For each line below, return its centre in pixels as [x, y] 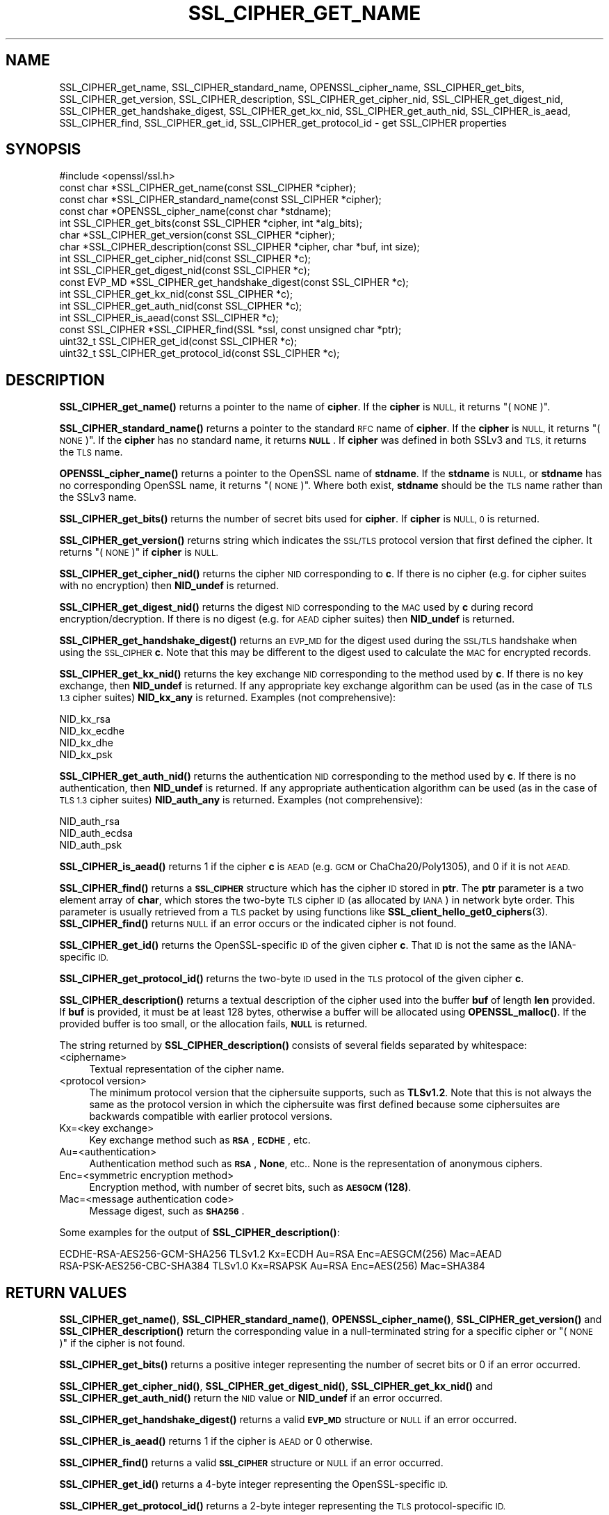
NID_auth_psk [91, 845]
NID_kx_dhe [86, 743]
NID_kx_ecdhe [92, 731]
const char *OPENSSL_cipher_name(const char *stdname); [195, 211]
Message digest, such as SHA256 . [167, 1211]
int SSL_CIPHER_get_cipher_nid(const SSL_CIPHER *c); [185, 259]
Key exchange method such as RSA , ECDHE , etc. [200, 1140]
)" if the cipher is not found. [122, 1343]
